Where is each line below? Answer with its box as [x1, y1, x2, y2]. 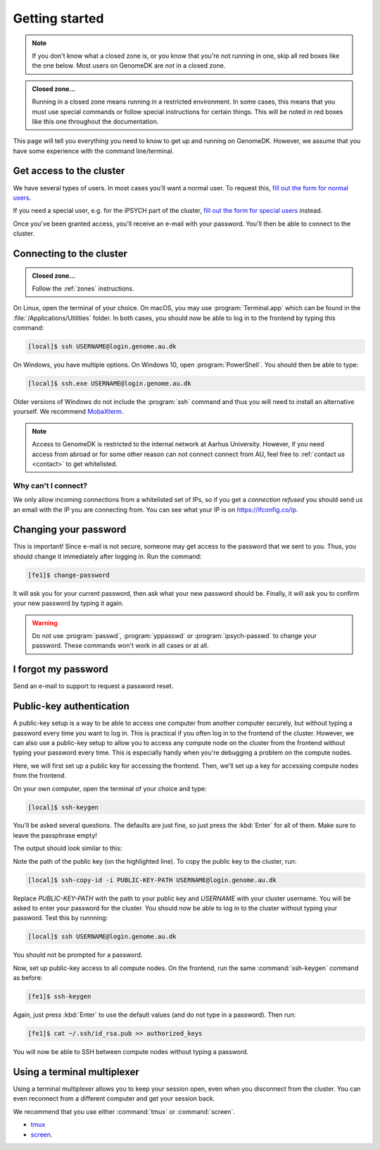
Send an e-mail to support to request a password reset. [13, 682, 174, 690]
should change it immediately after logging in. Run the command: [13, 552, 202, 561]
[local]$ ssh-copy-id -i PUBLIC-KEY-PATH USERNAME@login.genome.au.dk [27, 876, 277, 884]
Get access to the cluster [13, 165, 125, 177]
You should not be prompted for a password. [13, 950, 143, 959]
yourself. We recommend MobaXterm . [13, 408, 124, 416]
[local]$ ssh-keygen [27, 803, 99, 811]
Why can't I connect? [13, 480, 88, 490]
